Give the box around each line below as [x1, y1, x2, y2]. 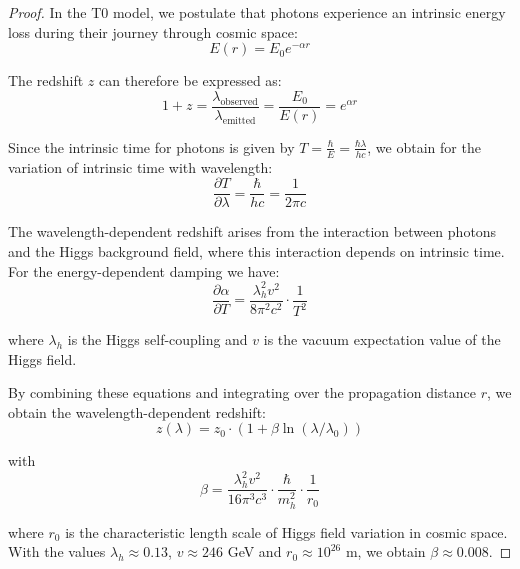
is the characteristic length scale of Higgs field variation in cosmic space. [65, 521, 508, 542]
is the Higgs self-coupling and [67, 329, 248, 350]
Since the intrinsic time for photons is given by [8, 136, 295, 157]
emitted [222, 115, 256, 126]
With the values [8, 541, 106, 562]
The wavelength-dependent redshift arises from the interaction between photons [8, 221, 497, 242]
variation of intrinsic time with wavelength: [8, 156, 273, 177]
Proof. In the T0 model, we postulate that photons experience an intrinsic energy [8, 2, 506, 22]
